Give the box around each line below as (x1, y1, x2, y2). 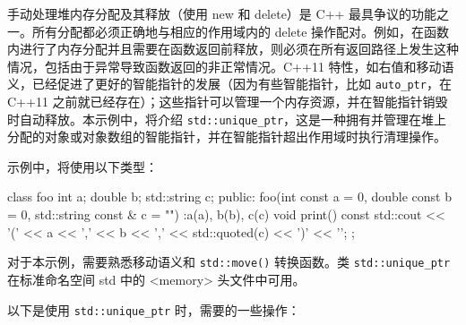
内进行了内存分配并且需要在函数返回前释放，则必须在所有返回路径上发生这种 (7, 39, 459, 58)
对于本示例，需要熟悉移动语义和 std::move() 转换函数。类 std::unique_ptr (7, 252, 451, 271)
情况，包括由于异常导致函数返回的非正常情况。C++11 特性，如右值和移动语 (7, 56, 454, 75)
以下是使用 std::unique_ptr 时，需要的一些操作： (7, 300, 300, 319)
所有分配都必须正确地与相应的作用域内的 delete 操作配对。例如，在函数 (31, 21, 450, 40)
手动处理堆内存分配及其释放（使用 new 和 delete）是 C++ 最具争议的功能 (7, 4, 437, 22)
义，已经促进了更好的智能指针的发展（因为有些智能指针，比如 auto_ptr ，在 (7, 74, 452, 93)
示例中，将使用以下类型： (7, 157, 158, 175)
